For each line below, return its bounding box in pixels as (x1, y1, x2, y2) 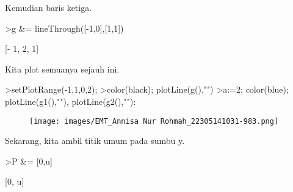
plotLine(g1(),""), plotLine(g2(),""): (5, 94, 136, 107)
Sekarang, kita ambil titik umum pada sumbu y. (5, 134, 185, 147)
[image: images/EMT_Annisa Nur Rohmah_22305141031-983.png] (29, 116, 279, 126)
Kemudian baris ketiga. (5, 1, 92, 13)
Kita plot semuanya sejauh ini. (5, 62, 120, 75)
